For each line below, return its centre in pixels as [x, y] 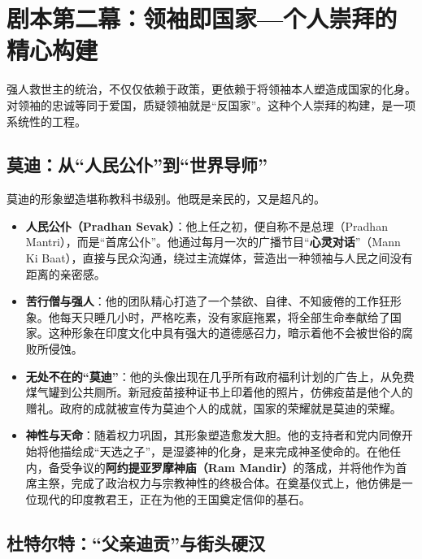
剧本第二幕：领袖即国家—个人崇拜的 [202, 18]
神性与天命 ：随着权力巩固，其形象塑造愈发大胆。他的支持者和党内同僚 [213, 435]
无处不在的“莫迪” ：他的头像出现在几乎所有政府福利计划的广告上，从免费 [220, 376]
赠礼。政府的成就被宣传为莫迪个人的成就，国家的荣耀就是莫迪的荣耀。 [213, 407]
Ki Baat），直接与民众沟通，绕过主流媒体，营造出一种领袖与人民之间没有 [219, 258]
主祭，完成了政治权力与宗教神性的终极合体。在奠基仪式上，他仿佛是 [219, 483]
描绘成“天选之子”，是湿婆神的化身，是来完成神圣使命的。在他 [225, 451]
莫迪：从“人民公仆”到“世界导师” [137, 165]
